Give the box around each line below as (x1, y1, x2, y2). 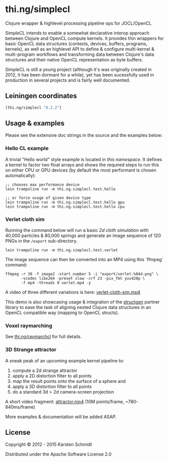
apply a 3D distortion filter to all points (12, 383, 92, 390)
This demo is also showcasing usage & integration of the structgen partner (5, 299, 160, 305)
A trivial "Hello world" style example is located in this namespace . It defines (5, 156, 162, 162)
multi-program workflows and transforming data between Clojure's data (5, 51, 154, 57)
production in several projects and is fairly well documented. (5, 77, 131, 83)
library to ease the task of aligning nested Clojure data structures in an (5, 304, 151, 311)
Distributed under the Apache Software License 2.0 (5, 451, 112, 457)
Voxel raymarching (5, 322, 53, 329)
